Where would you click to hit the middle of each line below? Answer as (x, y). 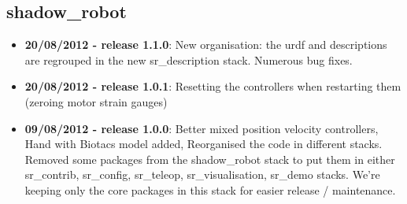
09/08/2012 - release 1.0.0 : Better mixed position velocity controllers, (202, 128)
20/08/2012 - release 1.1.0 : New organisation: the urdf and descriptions (206, 45)
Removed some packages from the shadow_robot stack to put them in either (210, 159)
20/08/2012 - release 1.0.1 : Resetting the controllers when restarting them (213, 86)
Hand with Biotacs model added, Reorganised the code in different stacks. (203, 144)
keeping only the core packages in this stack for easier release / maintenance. (210, 189)
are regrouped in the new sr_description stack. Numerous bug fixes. (189, 59)
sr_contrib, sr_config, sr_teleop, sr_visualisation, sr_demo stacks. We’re (202, 174)
